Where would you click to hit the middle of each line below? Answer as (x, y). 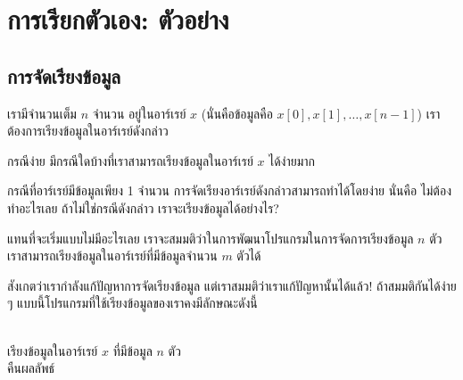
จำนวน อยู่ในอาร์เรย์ (139, 113)
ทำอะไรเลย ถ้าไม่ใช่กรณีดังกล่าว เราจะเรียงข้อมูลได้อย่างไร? (143, 207)
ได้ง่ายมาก (292, 160)
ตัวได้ (249, 256)
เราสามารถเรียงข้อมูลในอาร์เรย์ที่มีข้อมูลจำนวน (112, 256)
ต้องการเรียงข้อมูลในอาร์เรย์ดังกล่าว (88, 131)
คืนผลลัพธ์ (31, 368)
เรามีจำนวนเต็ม (42, 113)
